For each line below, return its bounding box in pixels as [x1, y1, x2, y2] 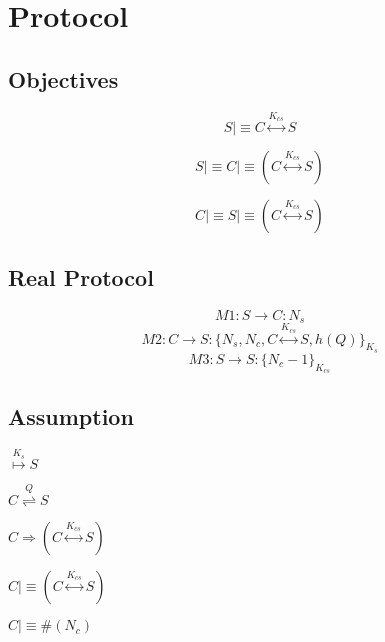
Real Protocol [8, 262, 154, 293]
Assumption [8, 401, 134, 432]
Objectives [8, 63, 119, 94]
